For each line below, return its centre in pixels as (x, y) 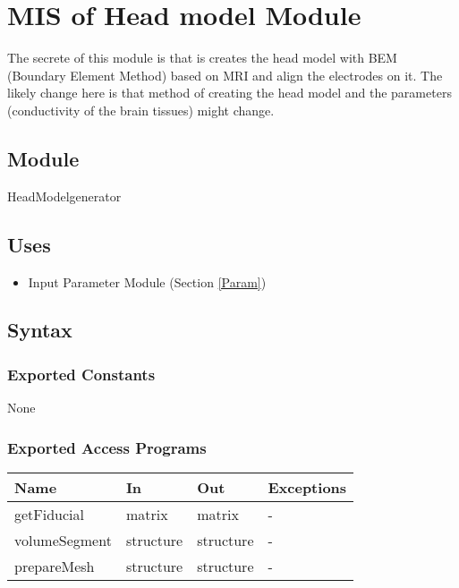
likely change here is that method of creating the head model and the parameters (229, 93)
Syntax (40, 330)
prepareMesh (55, 566)
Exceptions (307, 487)
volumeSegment (63, 540)
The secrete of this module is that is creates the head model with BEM (202, 58)
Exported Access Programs (107, 447)
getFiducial (50, 514)
